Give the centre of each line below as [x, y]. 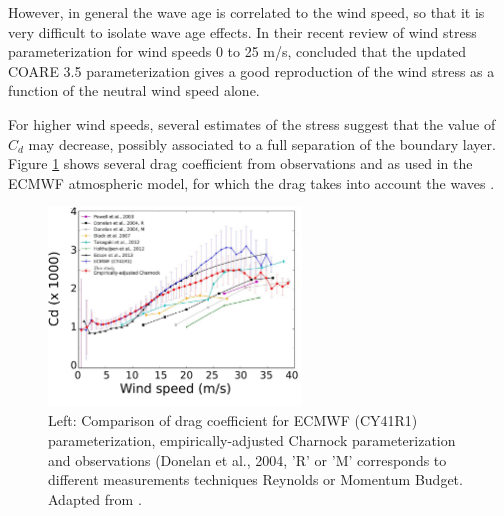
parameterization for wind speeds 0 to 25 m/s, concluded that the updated [237, 51]
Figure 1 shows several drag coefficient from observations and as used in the [240, 163]
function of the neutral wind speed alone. [134, 90]
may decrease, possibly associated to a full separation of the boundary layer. [262, 143]
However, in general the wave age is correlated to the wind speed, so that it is [246, 12]
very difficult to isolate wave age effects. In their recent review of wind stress [242, 31]
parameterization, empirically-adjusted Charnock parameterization [252, 440]
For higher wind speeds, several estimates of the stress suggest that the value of [252, 123]
